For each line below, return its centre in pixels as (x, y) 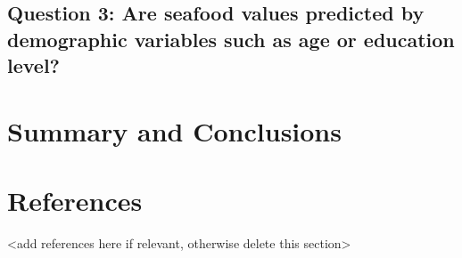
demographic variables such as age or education (231, 39)
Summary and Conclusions (174, 130)
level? (34, 65)
